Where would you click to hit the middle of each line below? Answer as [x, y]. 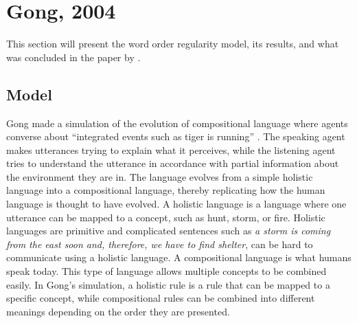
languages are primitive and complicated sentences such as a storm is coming [169, 231]
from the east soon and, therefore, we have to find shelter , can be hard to [160, 244]
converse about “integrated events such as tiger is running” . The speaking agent [176, 136]
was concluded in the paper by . [73, 57]
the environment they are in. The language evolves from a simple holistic [160, 176]
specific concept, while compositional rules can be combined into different [161, 298]
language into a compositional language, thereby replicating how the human [166, 190]
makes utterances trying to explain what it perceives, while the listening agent [171, 149]
